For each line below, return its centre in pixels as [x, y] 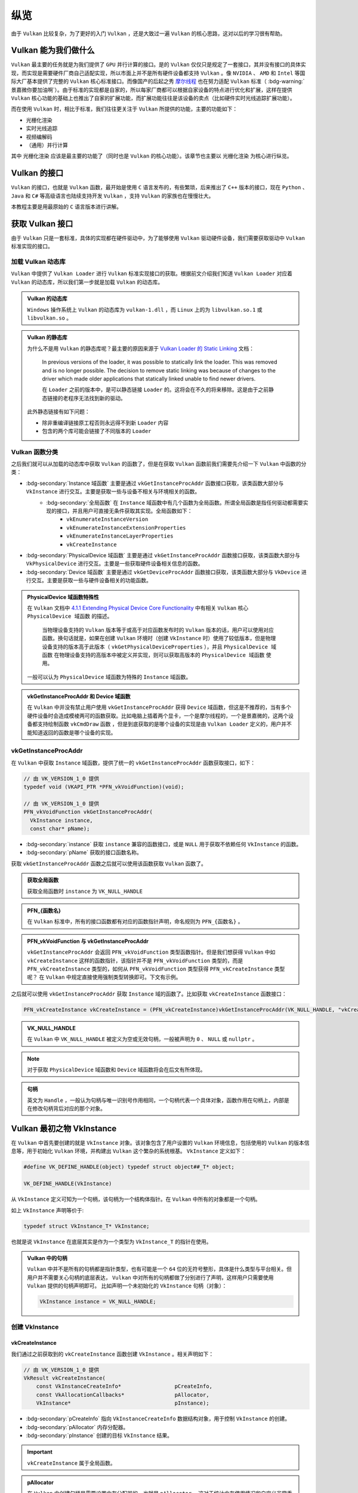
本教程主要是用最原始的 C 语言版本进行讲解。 [67, 207]
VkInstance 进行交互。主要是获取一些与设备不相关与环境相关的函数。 [113, 491]
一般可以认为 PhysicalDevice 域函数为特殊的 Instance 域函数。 [109, 677]
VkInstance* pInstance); [123, 1403]
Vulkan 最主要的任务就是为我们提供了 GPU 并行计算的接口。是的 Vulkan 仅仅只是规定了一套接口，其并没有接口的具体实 [159, 64]
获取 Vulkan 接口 [42, 224]
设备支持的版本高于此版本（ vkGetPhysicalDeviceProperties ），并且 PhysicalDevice [155, 646]
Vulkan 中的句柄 [47, 1258]
